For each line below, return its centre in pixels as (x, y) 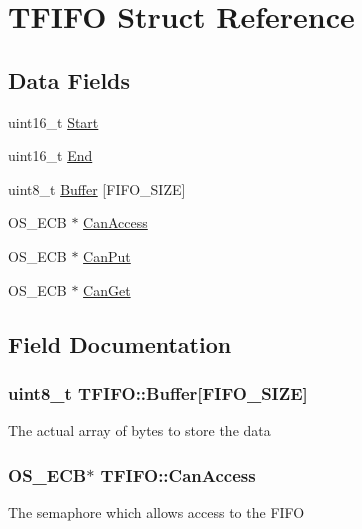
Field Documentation (120, 343)
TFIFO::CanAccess (178, 474)
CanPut (107, 255)
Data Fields (69, 79)
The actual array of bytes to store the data (139, 430)
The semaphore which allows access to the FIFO (156, 511)
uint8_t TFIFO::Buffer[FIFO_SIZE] (158, 392)
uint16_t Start (53, 121)
